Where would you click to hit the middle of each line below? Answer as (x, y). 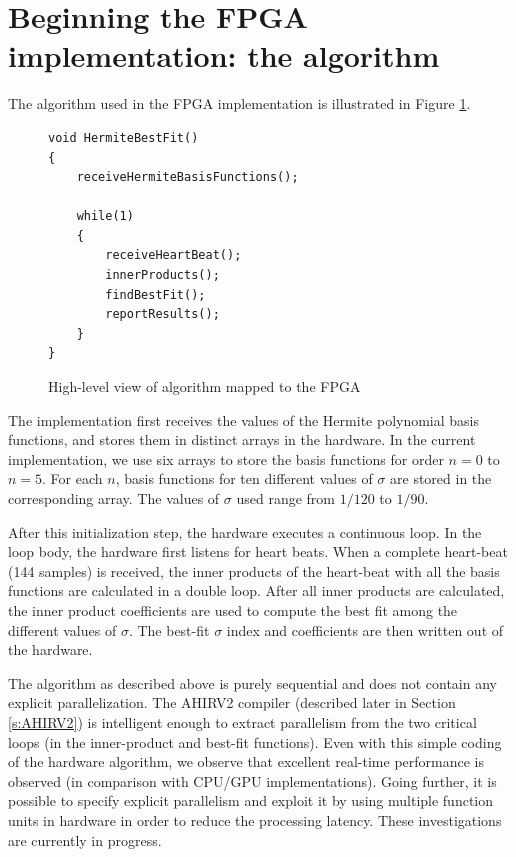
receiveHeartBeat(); (173, 255)
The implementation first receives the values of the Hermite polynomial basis (244, 419)
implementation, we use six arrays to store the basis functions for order (226, 458)
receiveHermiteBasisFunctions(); (187, 177)
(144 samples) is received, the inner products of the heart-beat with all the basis (254, 570)
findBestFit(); (155, 294)
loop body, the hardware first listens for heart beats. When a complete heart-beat (258, 551)
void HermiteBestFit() (123, 137)
